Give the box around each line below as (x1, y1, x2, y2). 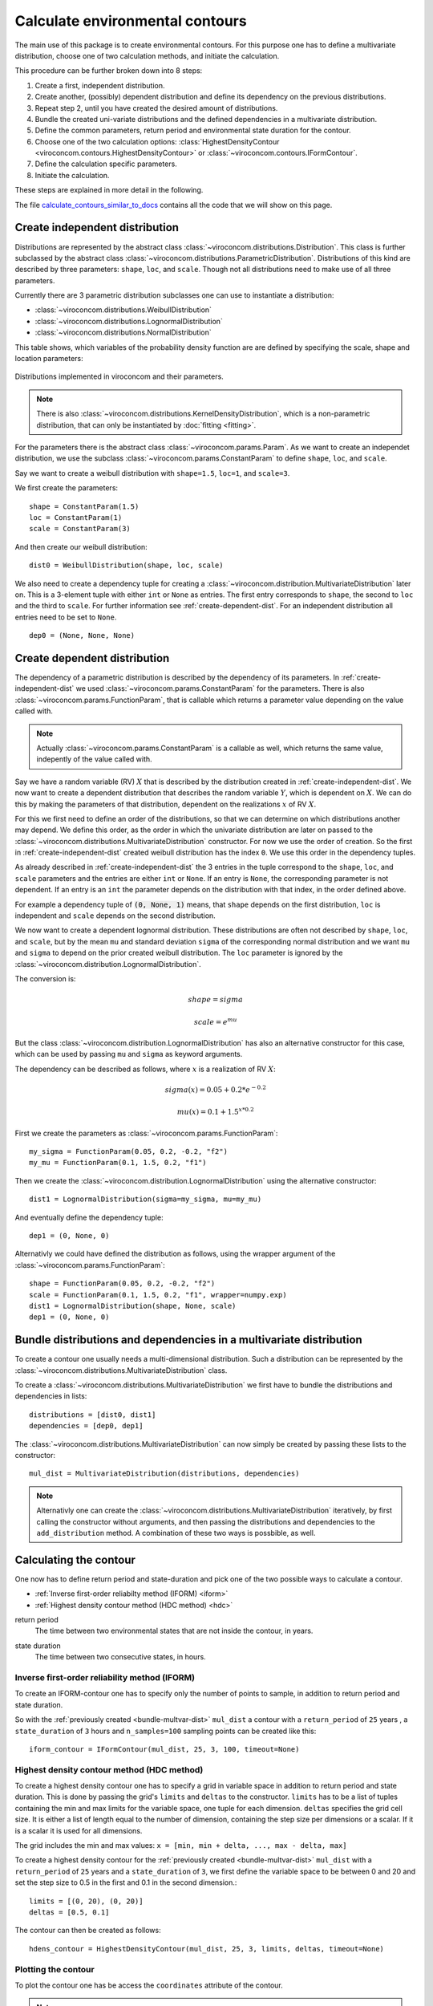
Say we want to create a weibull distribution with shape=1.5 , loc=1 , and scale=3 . (14, 468, 290, 477)
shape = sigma (188, 995, 244, 1005)
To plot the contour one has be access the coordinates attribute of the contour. (14, 1980, 284, 1990)
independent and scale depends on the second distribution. (14, 911, 216, 920)
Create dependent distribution (14, 651, 170, 665)
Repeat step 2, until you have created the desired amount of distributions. (34, 103, 278, 112)
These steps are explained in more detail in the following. (14, 185, 204, 195)
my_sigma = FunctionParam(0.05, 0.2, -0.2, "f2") (29, 1147, 229, 1156)
